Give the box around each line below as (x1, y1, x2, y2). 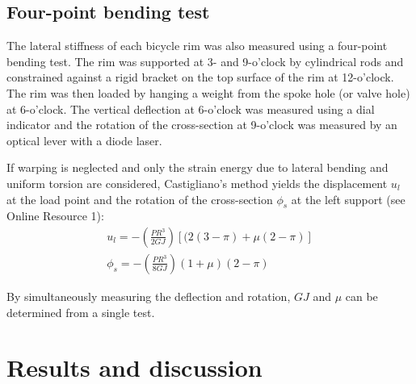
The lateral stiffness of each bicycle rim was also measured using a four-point (6, 37, 388, 54)
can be (345, 288, 378, 304)
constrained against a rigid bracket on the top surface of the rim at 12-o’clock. (6, 69, 394, 86)
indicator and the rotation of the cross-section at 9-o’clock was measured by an (6, 116, 397, 133)
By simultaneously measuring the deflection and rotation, (6, 288, 291, 304)
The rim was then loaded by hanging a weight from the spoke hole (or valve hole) (6, 84, 410, 101)
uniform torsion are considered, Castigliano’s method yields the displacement (6, 174, 388, 191)
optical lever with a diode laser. (6, 131, 162, 148)
